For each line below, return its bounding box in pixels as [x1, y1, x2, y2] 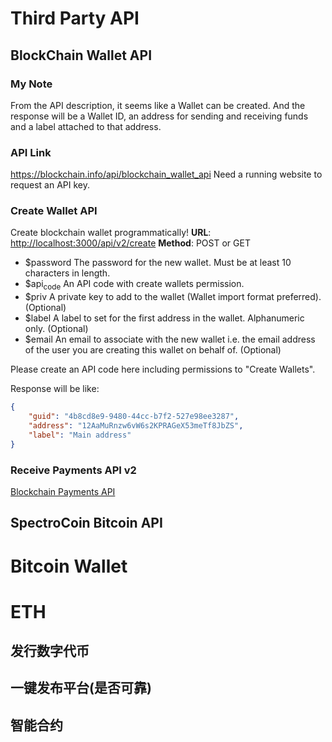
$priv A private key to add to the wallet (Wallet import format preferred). [24, 291, 322, 303]
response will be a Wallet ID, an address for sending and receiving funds [10, 110, 309, 122]
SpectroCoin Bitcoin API [10, 515, 163, 532]
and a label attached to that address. [10, 120, 162, 132]
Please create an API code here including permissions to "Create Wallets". [10, 363, 316, 376]
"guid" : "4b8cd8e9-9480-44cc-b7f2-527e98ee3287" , [28, 412, 240, 422]
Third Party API [10, 7, 140, 30]
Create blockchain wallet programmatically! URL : [10, 227, 212, 239]
